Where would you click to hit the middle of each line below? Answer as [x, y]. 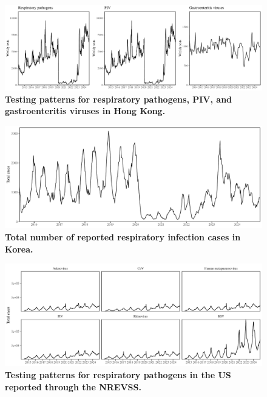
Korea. [19, 249]
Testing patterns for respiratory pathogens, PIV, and [119, 99]
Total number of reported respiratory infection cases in [123, 236]
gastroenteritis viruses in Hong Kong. [85, 111]
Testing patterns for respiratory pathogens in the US [118, 375]
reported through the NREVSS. [73, 386]
